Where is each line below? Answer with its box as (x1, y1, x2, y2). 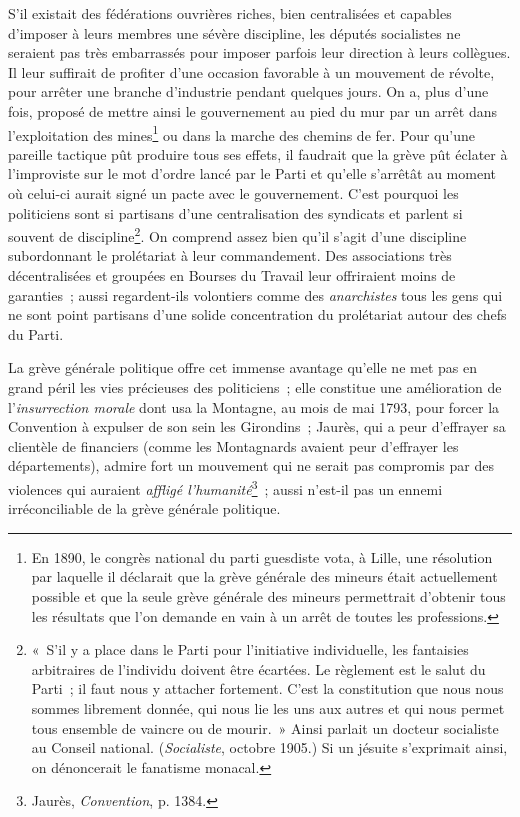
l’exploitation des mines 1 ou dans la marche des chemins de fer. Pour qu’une (8, 121, 475, 145)
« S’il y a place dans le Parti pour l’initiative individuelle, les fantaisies (31, 639, 469, 660)
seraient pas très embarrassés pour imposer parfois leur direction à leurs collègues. (8, 42, 511, 63)
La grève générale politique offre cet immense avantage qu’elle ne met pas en (8, 357, 477, 378)
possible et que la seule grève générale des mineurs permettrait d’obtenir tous (31, 586, 506, 606)
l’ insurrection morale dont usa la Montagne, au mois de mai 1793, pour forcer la (8, 396, 500, 417)
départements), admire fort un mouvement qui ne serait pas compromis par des (8, 455, 494, 476)
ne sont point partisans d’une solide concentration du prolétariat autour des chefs (8, 304, 507, 325)
